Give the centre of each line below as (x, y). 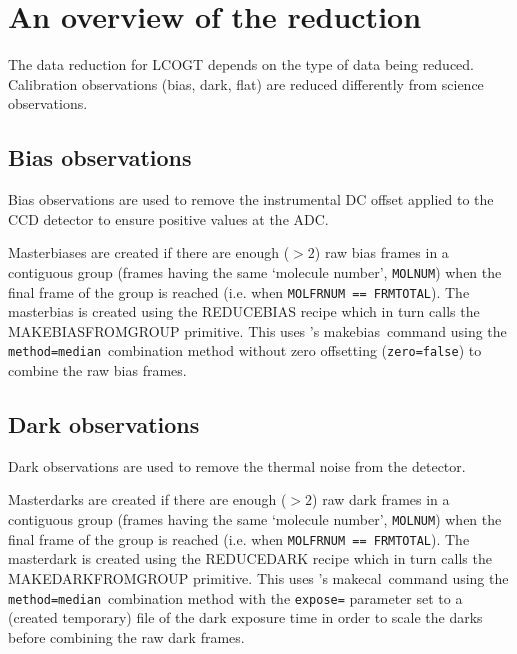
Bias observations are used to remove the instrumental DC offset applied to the (251, 199)
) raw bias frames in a (381, 252)
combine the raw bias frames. (97, 370)
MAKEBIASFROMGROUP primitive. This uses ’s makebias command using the (257, 330)
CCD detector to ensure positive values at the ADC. (168, 218)
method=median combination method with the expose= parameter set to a (235, 597)
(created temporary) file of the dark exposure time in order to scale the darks (245, 617)
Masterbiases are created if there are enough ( (149, 252)
